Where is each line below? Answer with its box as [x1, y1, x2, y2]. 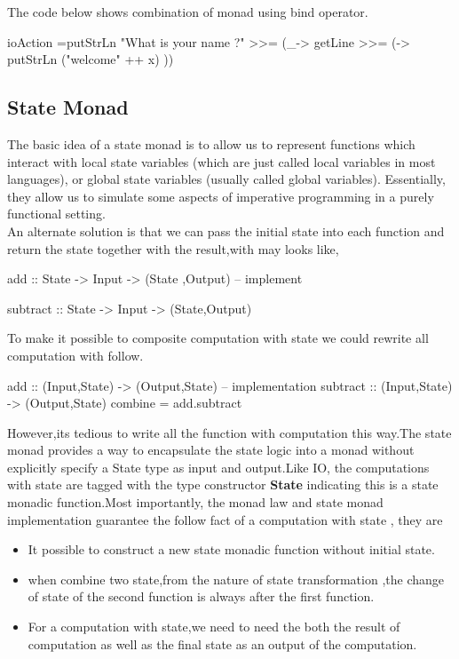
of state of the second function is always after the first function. [28, 587, 375, 606]
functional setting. [7, 204, 106, 223]
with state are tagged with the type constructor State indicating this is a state [7, 475, 439, 494]
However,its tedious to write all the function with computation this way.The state [7, 423, 452, 441]
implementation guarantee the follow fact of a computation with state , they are [7, 510, 443, 528]
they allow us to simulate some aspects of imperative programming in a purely [7, 187, 434, 205]
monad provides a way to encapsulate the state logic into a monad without [7, 441, 415, 459]
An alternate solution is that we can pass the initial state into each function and [7, 221, 445, 240]
